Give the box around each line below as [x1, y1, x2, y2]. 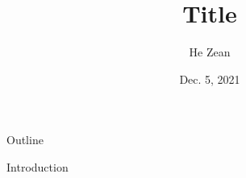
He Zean [189, 43, 231, 60]
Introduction [6, 158, 69, 175]
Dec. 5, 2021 [179, 70, 240, 87]
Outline [6, 131, 44, 148]
